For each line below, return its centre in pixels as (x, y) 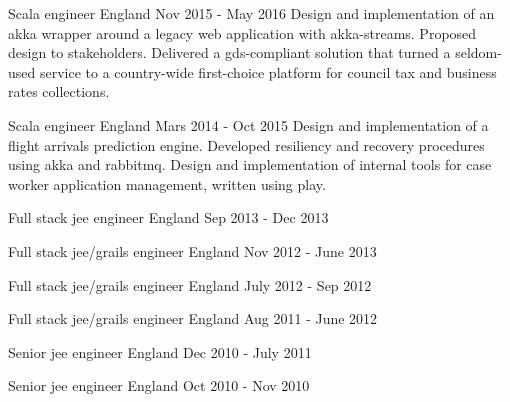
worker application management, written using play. (167, 183)
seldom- (478, 52)
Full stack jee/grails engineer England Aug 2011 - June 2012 (193, 318)
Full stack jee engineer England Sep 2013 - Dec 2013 (168, 217)
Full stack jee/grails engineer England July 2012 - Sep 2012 (190, 284)
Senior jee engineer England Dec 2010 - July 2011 (160, 351)
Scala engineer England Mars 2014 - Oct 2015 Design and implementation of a (248, 124)
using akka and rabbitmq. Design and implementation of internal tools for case (250, 164)
